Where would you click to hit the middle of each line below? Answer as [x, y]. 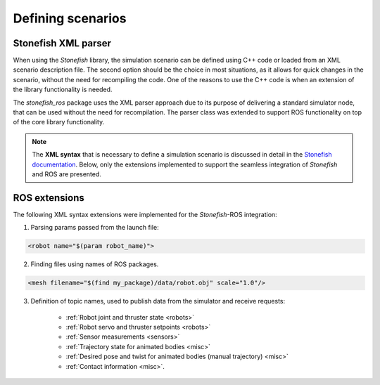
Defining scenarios [70, 18]
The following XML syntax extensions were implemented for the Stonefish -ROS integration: [145, 214]
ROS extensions [49, 198]
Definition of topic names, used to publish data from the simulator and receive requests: [158, 301]
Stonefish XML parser [62, 43]
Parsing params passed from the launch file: [95, 228]
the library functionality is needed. [63, 90]
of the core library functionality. [59, 122]
